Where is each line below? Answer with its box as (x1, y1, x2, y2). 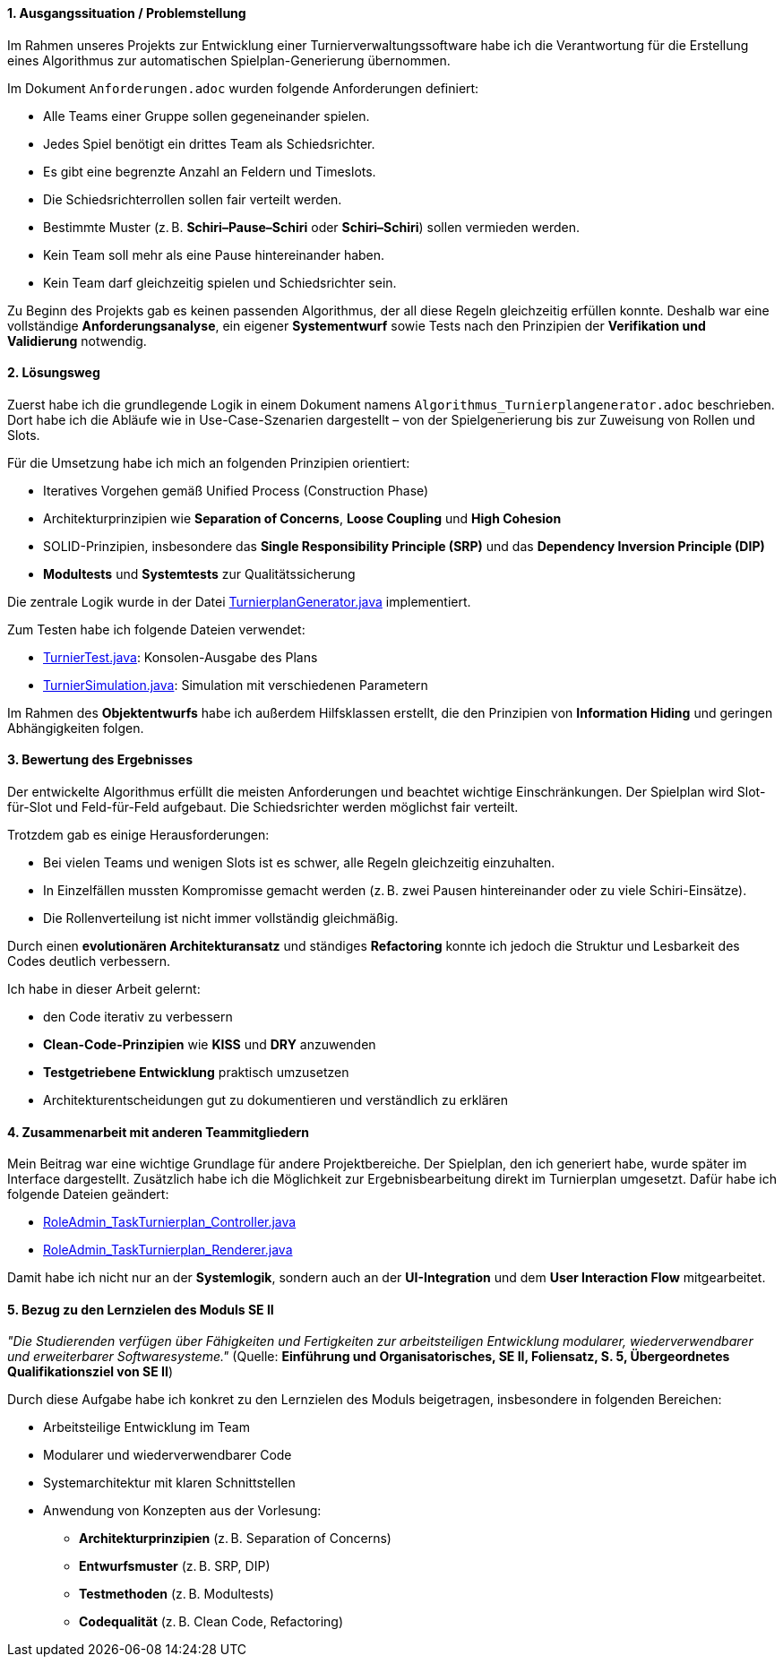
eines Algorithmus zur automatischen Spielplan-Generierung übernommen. (7, 52, 451, 68)
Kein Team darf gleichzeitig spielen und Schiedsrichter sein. (43, 274, 397, 290)
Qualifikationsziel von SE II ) (7, 1364, 174, 1380)
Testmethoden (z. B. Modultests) (79, 1586, 274, 1602)
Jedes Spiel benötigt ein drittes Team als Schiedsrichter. (43, 135, 375, 151)
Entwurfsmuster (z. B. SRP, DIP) (79, 1558, 271, 1574)
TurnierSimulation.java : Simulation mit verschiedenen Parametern (43, 677, 428, 693)
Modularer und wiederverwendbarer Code (43, 1447, 292, 1463)
